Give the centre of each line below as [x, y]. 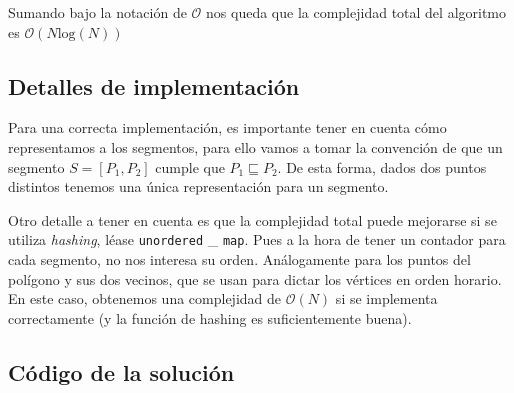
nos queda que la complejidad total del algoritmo [356, 12]
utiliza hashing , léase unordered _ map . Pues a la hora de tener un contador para [257, 239]
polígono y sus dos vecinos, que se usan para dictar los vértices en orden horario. [255, 278]
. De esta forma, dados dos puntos [382, 166]
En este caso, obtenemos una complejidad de [145, 298]
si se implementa [386, 298]
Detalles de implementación [154, 85]
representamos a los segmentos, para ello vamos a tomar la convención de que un [255, 146]
